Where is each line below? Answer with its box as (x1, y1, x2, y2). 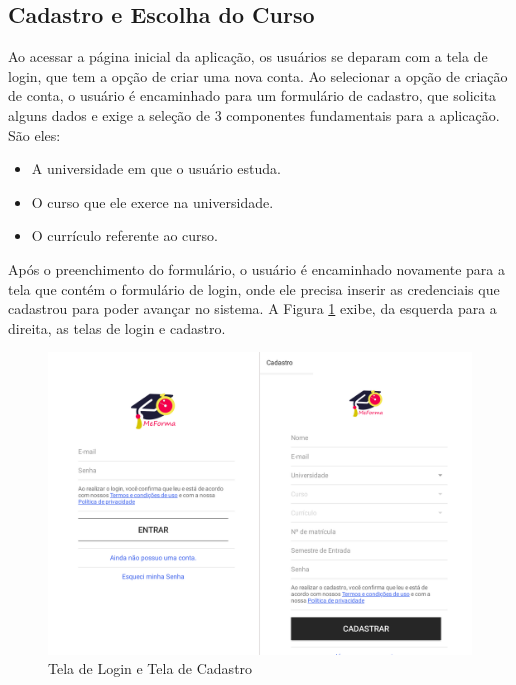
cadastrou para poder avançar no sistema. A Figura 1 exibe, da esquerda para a (8, 298, 497, 319)
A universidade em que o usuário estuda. (31, 158, 281, 179)
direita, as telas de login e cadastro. (8, 317, 226, 338)
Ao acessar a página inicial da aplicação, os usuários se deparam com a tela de (8, 46, 488, 67)
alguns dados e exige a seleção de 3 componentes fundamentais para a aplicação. (8, 104, 500, 125)
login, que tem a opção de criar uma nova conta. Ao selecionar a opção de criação (8, 65, 508, 86)
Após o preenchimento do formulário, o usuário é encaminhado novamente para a (8, 258, 505, 279)
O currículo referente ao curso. (31, 225, 218, 246)
